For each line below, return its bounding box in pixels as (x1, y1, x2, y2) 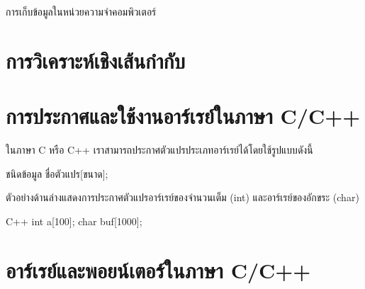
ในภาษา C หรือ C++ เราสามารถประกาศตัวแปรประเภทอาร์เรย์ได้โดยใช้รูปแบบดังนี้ (6, 142, 313, 157)
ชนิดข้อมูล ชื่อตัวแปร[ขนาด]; (6, 166, 108, 181)
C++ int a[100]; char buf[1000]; (6, 213, 142, 228)
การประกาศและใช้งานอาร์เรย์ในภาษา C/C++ (6, 101, 361, 130)
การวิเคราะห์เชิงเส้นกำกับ (6, 45, 185, 74)
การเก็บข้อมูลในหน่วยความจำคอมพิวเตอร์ (6, 4, 157, 18)
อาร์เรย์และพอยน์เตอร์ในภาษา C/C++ (6, 255, 311, 284)
